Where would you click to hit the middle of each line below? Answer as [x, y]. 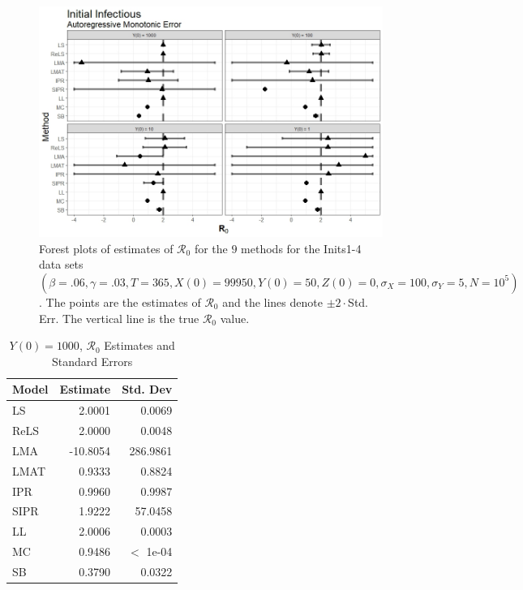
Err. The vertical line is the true [119, 318]
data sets [61, 264]
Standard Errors [92, 361]
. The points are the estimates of [120, 301]
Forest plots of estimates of [106, 248]
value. [235, 318]
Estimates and [139, 345]
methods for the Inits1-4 [301, 248]
